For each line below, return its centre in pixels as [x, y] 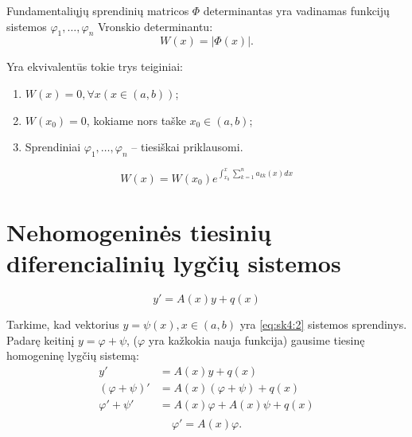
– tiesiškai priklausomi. [187, 147]
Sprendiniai [53, 147]
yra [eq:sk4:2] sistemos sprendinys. [323, 324]
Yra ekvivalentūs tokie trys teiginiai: [95, 66]
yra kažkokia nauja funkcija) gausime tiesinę [257, 339]
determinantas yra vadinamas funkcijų [296, 10]
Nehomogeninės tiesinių [139, 231]
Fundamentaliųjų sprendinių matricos [98, 10]
